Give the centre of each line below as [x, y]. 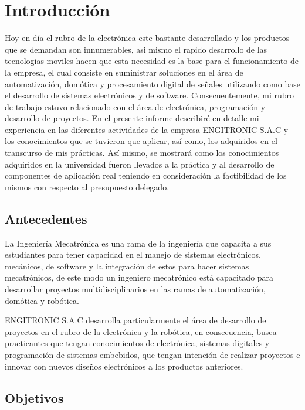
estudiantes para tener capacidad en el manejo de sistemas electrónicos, [133, 254]
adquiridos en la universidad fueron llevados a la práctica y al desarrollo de [140, 164]
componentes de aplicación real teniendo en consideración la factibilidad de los [146, 175]
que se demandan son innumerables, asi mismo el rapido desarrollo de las [136, 49]
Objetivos [34, 397]
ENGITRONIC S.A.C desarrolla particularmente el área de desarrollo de [135, 320]
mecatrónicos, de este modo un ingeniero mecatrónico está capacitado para [139, 277]
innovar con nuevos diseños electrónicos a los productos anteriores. [124, 366]
